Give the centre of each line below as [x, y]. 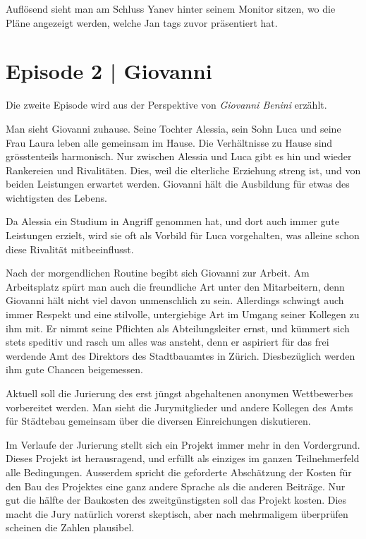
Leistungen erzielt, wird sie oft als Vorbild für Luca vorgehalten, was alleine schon [183, 235]
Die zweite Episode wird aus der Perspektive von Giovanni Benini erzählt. [166, 105]
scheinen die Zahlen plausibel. [70, 527]
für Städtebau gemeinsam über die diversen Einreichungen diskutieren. [158, 421]
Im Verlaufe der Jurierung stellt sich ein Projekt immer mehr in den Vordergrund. [183, 444]
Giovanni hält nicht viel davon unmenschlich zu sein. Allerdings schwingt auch [175, 300]
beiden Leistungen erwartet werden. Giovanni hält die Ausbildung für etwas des [178, 184]
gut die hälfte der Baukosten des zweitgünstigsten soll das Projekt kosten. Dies [176, 500]
